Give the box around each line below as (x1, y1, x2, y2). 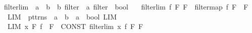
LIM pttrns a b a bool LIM (7, 11, 117, 21)
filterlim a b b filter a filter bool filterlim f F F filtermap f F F (4, 1, 248, 11)
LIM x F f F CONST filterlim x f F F (7, 21, 143, 31)
